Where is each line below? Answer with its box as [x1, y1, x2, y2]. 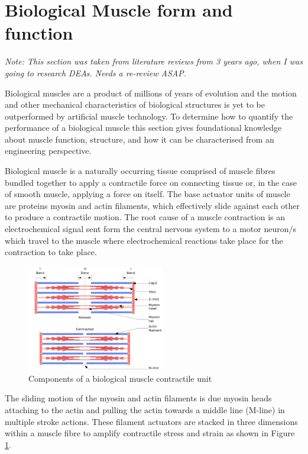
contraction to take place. [5, 246, 97, 258]
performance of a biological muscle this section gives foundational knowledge [5, 121, 282, 134]
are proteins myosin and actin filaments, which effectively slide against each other [5, 199, 300, 211]
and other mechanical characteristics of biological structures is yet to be [5, 98, 265, 111]
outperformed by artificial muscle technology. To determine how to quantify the [5, 110, 293, 122]
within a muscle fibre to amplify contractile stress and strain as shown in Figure [5, 427, 295, 439]
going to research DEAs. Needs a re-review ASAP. [5, 66, 186, 79]
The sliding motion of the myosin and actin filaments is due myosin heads [5, 392, 272, 404]
